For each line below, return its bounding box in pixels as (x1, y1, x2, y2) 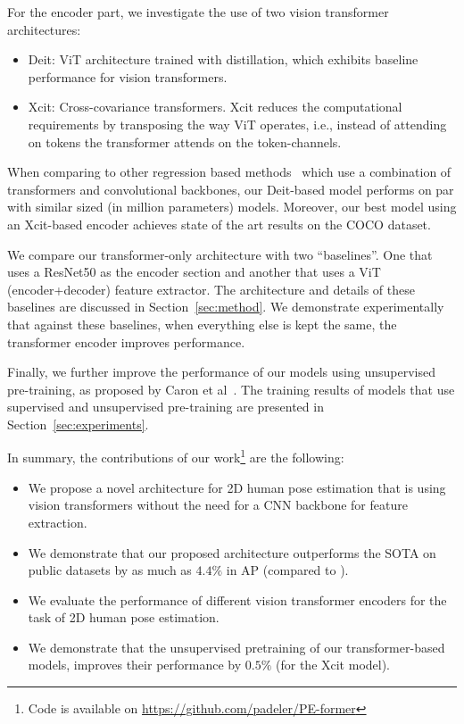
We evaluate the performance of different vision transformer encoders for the (28, 590, 447, 609)
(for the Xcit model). (276, 655, 391, 674)
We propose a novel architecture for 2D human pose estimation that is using (28, 478, 446, 496)
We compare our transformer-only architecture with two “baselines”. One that (7, 245, 433, 263)
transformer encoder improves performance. (7, 332, 245, 351)
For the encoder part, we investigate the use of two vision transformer (7, 3, 389, 21)
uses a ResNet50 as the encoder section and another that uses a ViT (7, 262, 381, 281)
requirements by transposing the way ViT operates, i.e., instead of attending (28, 114, 447, 133)
